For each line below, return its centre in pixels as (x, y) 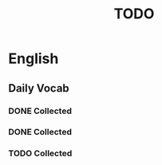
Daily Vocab (39, 88)
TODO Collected (40, 154)
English (34, 59)
